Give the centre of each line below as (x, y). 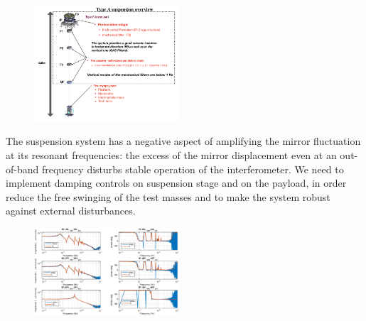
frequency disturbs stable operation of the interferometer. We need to (193, 169)
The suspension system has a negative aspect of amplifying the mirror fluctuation (183, 141)
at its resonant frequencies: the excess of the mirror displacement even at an (171, 155)
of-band (22, 169)
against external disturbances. (71, 211)
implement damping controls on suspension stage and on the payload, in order (176, 183)
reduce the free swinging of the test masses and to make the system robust (168, 196)
